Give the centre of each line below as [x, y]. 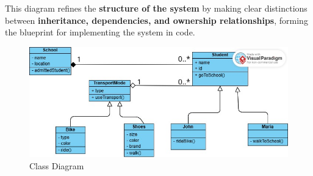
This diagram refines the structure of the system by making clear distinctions [156, 8]
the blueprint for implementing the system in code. [100, 32]
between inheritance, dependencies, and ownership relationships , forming [156, 20]
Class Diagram [57, 165]
